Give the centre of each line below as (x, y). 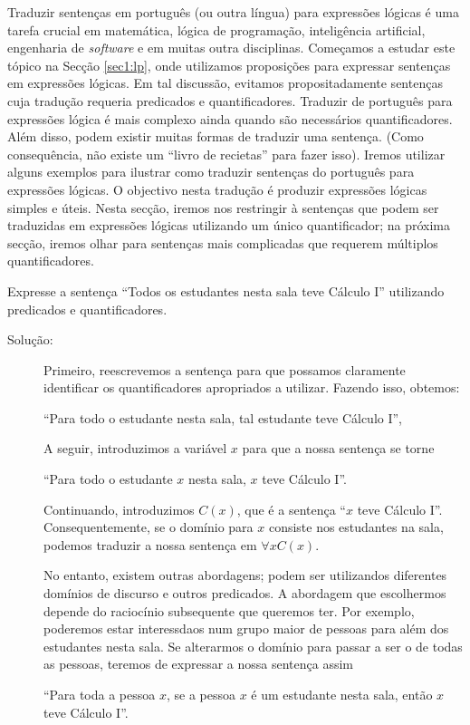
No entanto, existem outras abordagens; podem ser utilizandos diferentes (245, 575)
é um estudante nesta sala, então (342, 694)
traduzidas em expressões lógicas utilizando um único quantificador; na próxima (229, 225)
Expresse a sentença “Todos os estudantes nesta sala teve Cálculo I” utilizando (226, 290)
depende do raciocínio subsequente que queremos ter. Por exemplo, (229, 610)
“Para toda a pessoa (100, 694)
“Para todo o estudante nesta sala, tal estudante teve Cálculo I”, (223, 417)
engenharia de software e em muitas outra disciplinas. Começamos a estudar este (231, 48)
